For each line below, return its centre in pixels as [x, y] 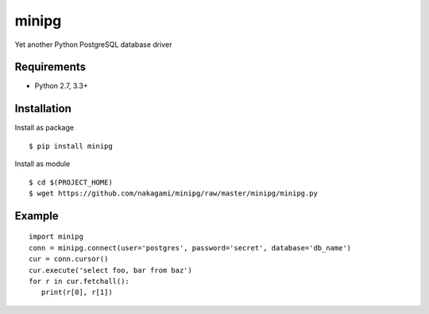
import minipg [56, 237]
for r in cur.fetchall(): [79, 281]
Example [37, 216]
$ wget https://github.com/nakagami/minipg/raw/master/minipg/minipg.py [173, 193]
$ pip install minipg [71, 146]
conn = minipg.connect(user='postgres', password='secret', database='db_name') [190, 248]
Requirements [50, 67]
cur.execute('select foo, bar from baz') [110, 270]
